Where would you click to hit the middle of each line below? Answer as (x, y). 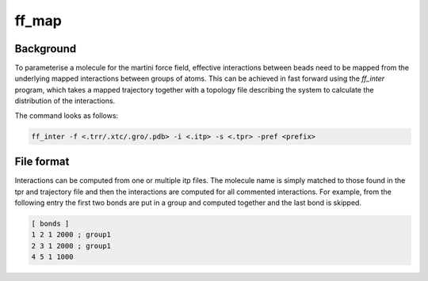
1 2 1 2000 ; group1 (71, 235)
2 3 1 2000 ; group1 (71, 246)
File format (42, 162)
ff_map (38, 21)
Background (46, 49)
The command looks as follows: (67, 116)
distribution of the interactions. (65, 101)
